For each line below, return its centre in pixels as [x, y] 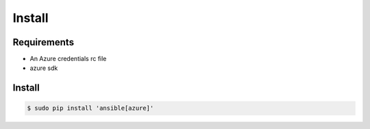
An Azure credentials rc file [68, 59]
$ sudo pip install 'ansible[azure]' [90, 108]
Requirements [44, 42]
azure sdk [44, 68]
